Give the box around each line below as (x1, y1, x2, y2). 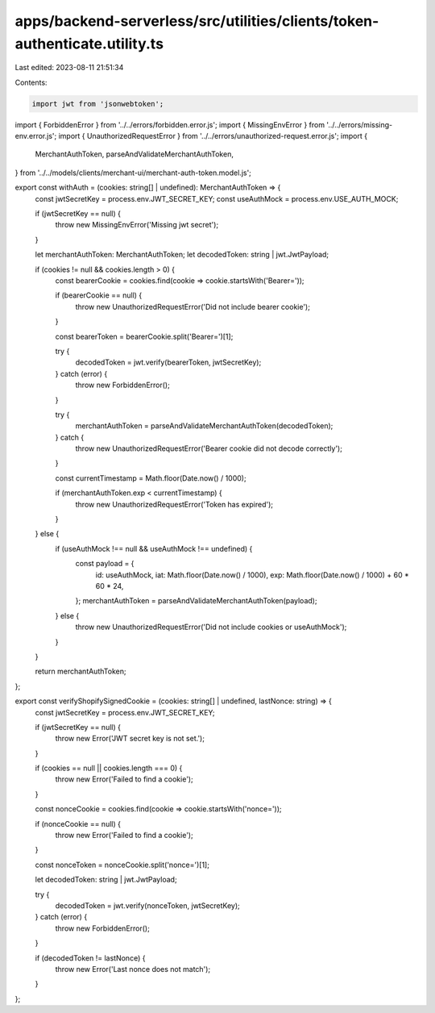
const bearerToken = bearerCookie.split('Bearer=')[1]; (55, 331, 234, 341)
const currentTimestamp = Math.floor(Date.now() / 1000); (55, 473, 246, 483)
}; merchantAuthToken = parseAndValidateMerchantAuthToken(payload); (75, 596, 317, 606)
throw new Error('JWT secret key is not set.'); (55, 734, 205, 744)
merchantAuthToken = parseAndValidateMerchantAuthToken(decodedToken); (75, 421, 333, 431)
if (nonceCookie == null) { (35, 819, 121, 828)
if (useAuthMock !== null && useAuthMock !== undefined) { (55, 544, 253, 553)
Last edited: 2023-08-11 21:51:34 (14, 63, 124, 73)
